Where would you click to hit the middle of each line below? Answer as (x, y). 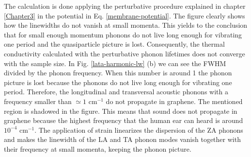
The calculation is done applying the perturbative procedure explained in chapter (125, 6)
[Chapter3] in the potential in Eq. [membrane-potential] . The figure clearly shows (125, 15)
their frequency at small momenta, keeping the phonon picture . (98, 148)
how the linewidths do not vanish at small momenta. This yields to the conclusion (126, 25)
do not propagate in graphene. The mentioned (174, 101)
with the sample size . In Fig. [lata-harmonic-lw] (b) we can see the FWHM (115, 63)
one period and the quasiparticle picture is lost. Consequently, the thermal (114, 44)
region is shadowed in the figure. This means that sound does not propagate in (121, 111)
